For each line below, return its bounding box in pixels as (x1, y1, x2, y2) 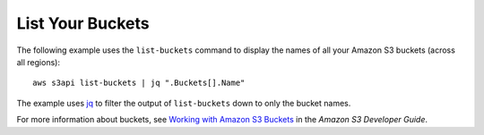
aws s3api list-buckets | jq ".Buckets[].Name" (32, 78, 246, 89)
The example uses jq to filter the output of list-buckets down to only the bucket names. (16, 97, 351, 108)
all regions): (16, 56, 60, 67)
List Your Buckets (16, 13, 150, 33)
